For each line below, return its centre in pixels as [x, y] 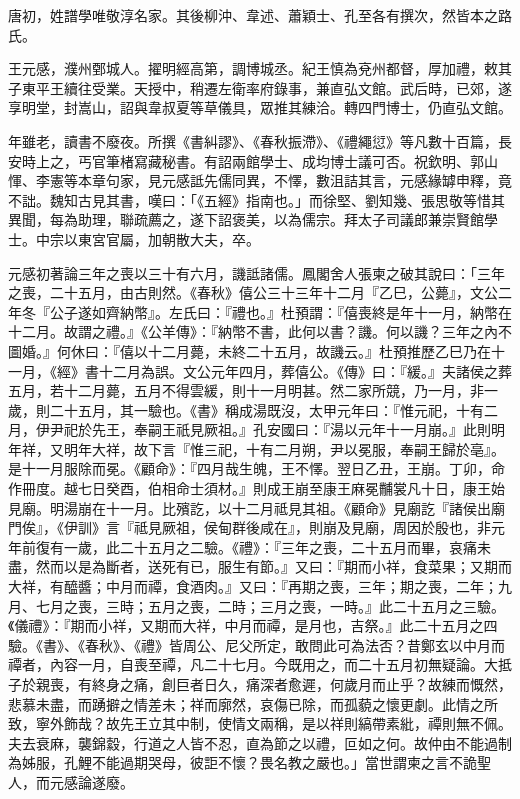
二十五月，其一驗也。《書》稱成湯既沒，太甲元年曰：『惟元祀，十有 [266, 409]
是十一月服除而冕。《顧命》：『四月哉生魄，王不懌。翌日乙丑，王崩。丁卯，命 [256, 468]
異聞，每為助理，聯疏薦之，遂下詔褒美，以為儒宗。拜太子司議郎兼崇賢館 [246, 219]
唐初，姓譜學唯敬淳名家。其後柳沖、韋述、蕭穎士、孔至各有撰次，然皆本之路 [260, 15]
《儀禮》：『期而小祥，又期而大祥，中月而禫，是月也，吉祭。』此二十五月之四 [253, 625]
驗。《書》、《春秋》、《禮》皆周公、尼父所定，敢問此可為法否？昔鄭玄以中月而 [256, 644]
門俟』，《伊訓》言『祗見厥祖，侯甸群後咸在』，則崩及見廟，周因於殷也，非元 [256, 527]
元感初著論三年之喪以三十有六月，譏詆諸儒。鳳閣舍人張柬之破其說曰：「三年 [256, 272]
